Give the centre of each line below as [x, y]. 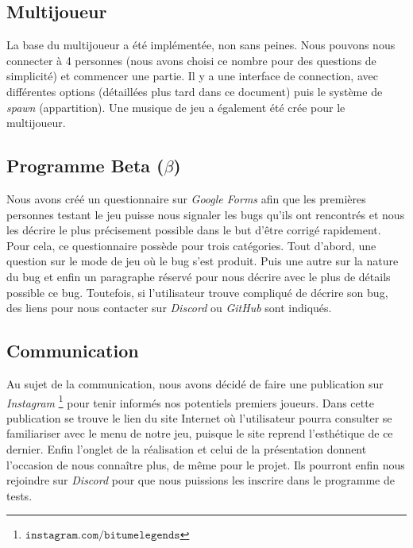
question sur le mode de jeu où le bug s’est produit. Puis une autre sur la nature [203, 261]
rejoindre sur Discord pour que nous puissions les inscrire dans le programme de [201, 480]
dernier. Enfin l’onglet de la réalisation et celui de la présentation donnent [187, 448]
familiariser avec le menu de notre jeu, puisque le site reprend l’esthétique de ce [200, 433]
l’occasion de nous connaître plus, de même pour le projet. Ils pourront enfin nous [206, 464]
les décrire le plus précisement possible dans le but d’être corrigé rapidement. [194, 230]
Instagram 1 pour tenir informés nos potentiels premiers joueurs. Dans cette [190, 401]
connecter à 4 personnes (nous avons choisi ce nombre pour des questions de [191, 60]
